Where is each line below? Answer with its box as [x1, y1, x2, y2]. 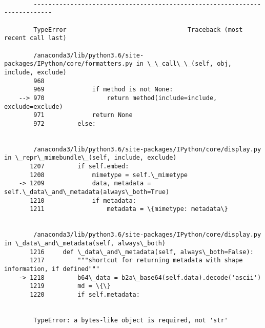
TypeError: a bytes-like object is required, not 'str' [33, 316, 228, 324]
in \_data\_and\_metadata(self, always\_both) [4, 240, 166, 247]
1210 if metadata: [30, 197, 136, 204]
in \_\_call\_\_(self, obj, [136, 60, 232, 68]
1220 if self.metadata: [30, 291, 140, 298]
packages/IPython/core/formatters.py [4, 60, 133, 68]
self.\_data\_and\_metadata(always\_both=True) [4, 188, 170, 196]
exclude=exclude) [4, 103, 63, 110]
